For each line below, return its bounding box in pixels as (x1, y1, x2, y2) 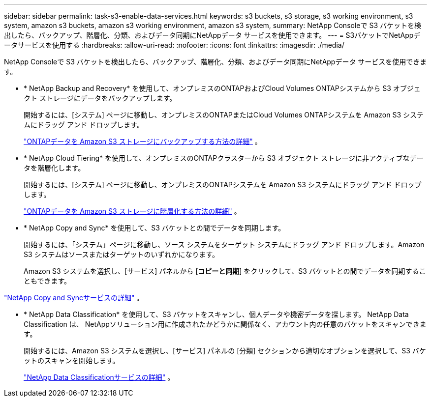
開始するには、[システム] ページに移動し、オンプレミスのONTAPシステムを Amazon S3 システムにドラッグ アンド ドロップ (24, 180, 422, 189)
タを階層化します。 (24, 164, 85, 172)
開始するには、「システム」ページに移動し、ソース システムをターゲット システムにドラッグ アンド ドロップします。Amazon (24, 240, 425, 249)
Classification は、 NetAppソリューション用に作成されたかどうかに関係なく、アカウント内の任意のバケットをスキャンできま (24, 320, 427, 328)
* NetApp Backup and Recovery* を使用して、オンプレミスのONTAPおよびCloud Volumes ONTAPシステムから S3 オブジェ (24, 84, 421, 92)
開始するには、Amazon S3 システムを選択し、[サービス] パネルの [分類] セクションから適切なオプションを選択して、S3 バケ (24, 346, 426, 355)
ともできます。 (24, 277, 71, 285)
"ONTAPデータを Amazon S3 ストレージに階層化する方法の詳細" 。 (24, 207, 241, 215)
